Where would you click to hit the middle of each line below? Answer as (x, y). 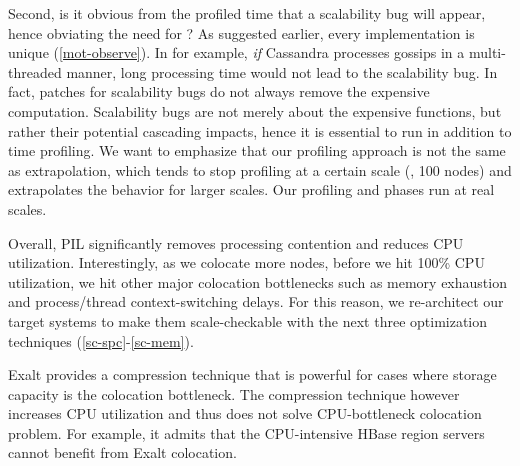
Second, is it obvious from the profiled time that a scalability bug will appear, (247, 13)
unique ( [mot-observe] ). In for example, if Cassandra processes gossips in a (236, 52)
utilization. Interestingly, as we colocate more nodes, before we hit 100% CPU (246, 262)
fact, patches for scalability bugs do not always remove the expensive (219, 91)
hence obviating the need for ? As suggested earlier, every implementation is (241, 32)
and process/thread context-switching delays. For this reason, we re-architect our (256, 301)
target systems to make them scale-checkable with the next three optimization (248, 320)
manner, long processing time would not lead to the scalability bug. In (282, 71)
